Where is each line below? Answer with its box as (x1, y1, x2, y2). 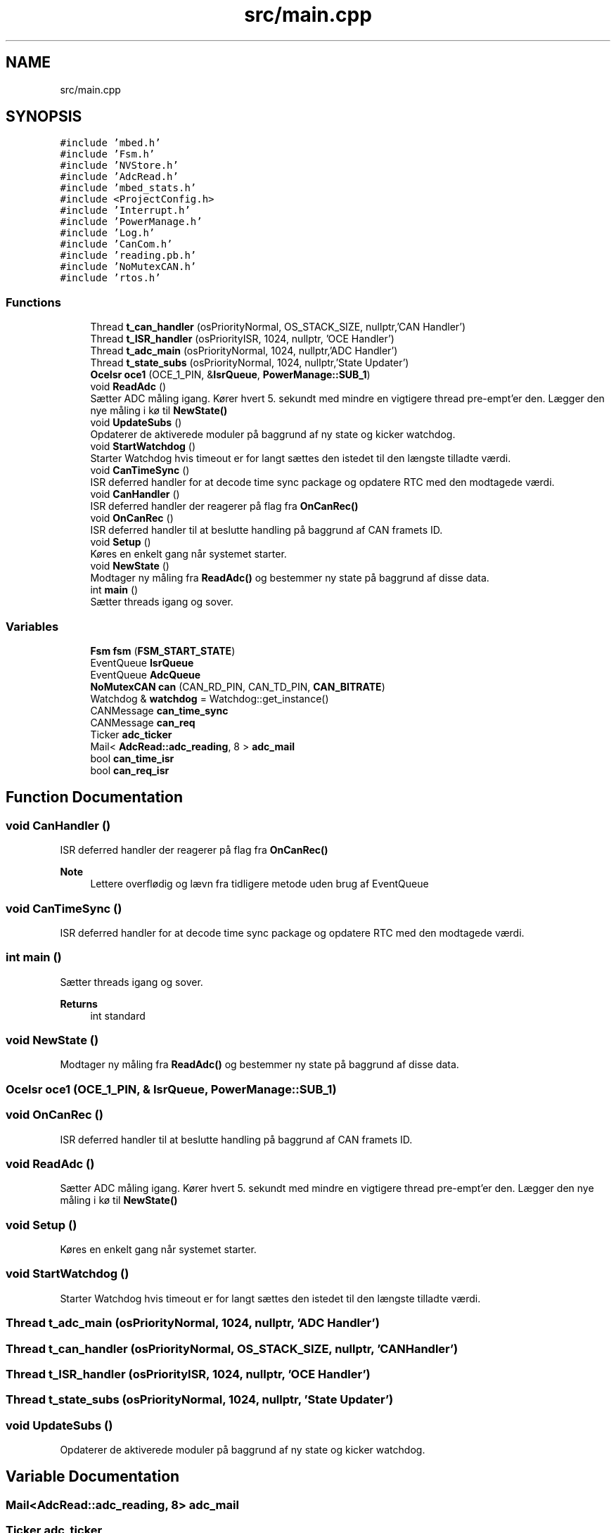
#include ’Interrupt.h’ (60, 205, 191, 217)
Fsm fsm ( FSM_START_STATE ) (90, 644, 236, 657)
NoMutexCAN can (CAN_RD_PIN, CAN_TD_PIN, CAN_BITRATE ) (90, 680, 385, 693)
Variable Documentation (6, 1468, 180, 1486)
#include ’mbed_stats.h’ (60, 182, 197, 194)
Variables (6, 619, 59, 634)
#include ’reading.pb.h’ (60, 250, 197, 262)
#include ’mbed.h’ (60, 137, 161, 149)
